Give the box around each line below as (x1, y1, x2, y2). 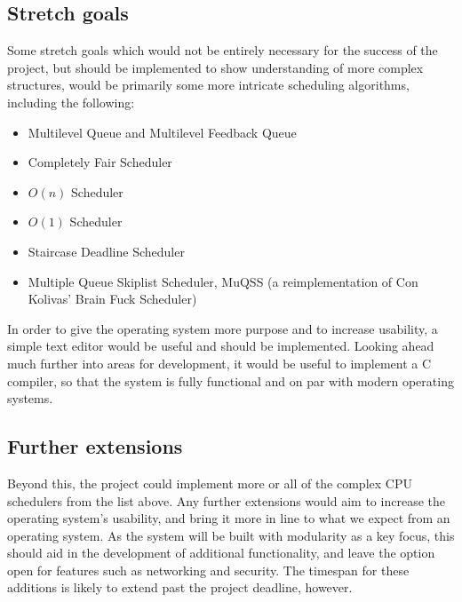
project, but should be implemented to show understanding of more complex (7, 58, 424, 76)
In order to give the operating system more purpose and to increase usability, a (7, 319, 438, 337)
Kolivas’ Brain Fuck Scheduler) (28, 289, 197, 308)
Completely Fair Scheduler (28, 153, 172, 171)
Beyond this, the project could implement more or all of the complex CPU (7, 473, 412, 492)
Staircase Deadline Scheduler (28, 242, 185, 260)
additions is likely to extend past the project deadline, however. (7, 578, 353, 597)
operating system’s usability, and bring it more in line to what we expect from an (7, 509, 450, 527)
